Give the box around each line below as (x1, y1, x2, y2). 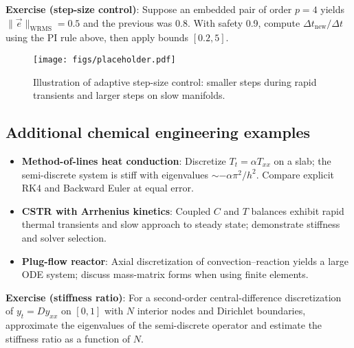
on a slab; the (274, 154, 331, 168)
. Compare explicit (256, 167, 334, 181)
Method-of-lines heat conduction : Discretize (21, 154, 226, 168)
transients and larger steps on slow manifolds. (33, 88, 225, 102)
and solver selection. (21, 231, 107, 244)
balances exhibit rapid (251, 203, 344, 218)
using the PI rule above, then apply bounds (5, 30, 189, 45)
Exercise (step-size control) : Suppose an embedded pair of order (5, 2, 292, 16)
